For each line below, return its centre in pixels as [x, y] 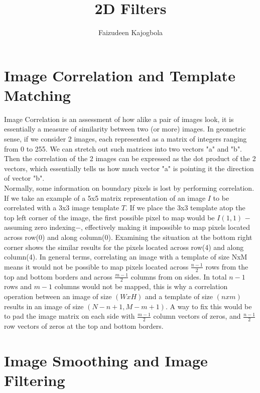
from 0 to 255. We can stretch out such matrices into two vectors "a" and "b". [123, 148]
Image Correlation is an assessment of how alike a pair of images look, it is [119, 119]
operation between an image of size [58, 296]
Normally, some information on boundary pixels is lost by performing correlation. [129, 188]
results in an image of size [44, 306]
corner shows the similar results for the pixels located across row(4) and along [124, 247]
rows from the [227, 266]
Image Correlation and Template [120, 75]
